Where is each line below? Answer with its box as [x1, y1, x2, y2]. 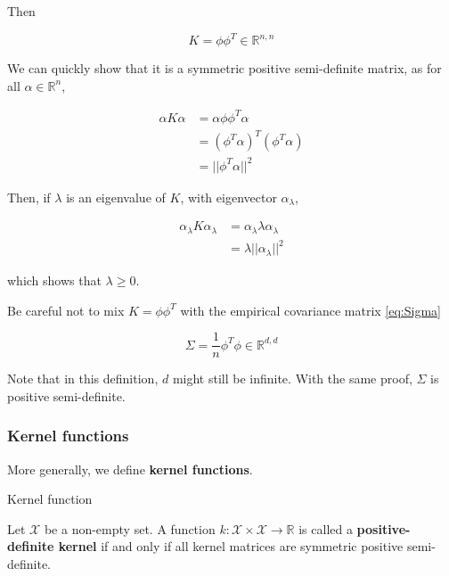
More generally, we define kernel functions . [7, 459, 253, 478]
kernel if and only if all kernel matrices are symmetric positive [58, 537, 404, 555]
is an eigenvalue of [66, 187, 166, 206]
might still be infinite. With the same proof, [172, 369, 412, 388]
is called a [298, 519, 353, 538]
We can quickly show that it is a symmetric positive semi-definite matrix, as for [7, 59, 442, 78]
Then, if [7, 187, 51, 206]
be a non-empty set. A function [44, 519, 216, 538]
